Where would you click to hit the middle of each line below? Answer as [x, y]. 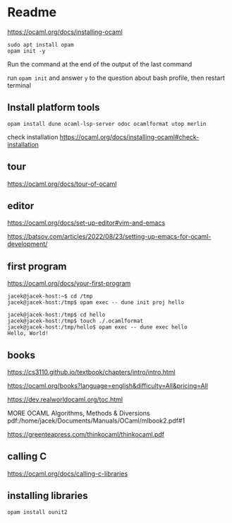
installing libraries [48, 496]
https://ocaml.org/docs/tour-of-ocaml [62, 184]
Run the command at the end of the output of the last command [100, 64]
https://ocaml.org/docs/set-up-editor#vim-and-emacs [86, 223]
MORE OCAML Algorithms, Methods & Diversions [79, 413]
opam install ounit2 [38, 512]
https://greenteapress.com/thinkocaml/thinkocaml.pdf [86, 434]
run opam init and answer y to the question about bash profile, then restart [116, 78]
